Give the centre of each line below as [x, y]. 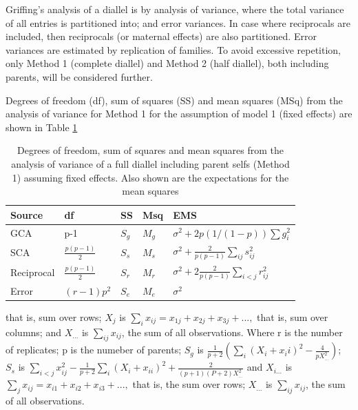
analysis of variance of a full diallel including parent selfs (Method [150, 163]
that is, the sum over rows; [189, 384]
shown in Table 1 [42, 127]
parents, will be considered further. [79, 76]
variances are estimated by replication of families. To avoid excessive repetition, [173, 49]
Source [27, 214]
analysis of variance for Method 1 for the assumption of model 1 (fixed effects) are [179, 114]
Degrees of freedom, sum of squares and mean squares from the [150, 150]
